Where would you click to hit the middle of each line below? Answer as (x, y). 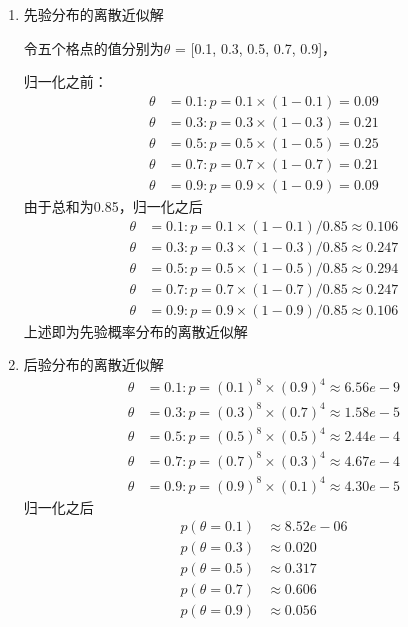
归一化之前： (65, 81)
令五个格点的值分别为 (93, 47)
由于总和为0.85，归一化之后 (113, 205)
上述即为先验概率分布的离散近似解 (135, 330)
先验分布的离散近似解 (93, 14)
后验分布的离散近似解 (93, 364)
